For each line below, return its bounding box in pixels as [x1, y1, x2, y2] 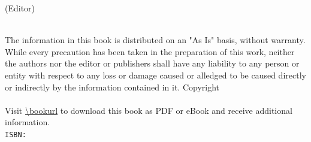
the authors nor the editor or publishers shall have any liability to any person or [5, 57, 300, 70]
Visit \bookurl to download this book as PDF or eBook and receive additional [5, 104, 292, 116]
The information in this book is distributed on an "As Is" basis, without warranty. [5, 34, 306, 46]
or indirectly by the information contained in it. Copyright [5, 80, 219, 93]
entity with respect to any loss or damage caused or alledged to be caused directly [5, 68, 306, 81]
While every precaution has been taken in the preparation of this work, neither [5, 45, 295, 58]
